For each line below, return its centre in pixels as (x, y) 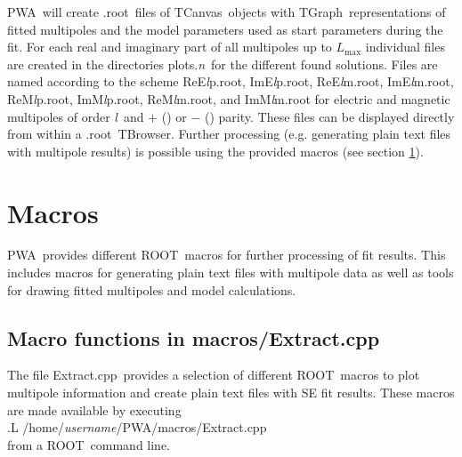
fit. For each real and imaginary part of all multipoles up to (170, 47)
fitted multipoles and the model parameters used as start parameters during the (225, 29)
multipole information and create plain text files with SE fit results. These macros (231, 393)
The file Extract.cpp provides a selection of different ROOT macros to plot (214, 375)
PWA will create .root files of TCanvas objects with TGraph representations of (227, 12)
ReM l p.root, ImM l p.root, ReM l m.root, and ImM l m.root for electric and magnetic (229, 98)
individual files (405, 47)
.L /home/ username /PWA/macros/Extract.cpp (137, 427)
